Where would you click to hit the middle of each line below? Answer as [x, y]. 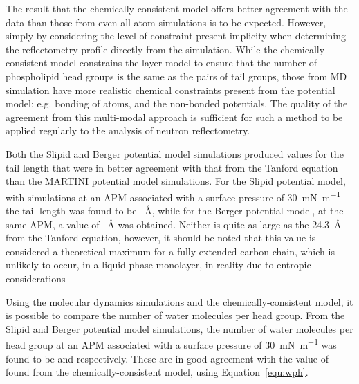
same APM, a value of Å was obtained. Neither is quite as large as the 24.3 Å [174, 224]
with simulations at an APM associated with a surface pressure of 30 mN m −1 [173, 196]
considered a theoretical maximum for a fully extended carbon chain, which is [170, 251]
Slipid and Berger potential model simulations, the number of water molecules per [179, 328]
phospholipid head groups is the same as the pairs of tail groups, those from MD [176, 76]
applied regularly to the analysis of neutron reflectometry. [128, 130]
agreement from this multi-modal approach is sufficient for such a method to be [174, 117]
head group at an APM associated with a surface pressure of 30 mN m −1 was [171, 344]
